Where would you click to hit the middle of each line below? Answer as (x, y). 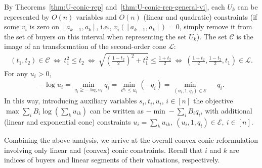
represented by (27, 16)
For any (16, 73)
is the (245, 36)
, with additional (226, 110)
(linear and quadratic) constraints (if (200, 16)
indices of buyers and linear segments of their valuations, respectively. (112, 160)
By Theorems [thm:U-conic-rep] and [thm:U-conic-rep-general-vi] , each (115, 7)
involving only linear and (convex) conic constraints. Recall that (103, 150)
